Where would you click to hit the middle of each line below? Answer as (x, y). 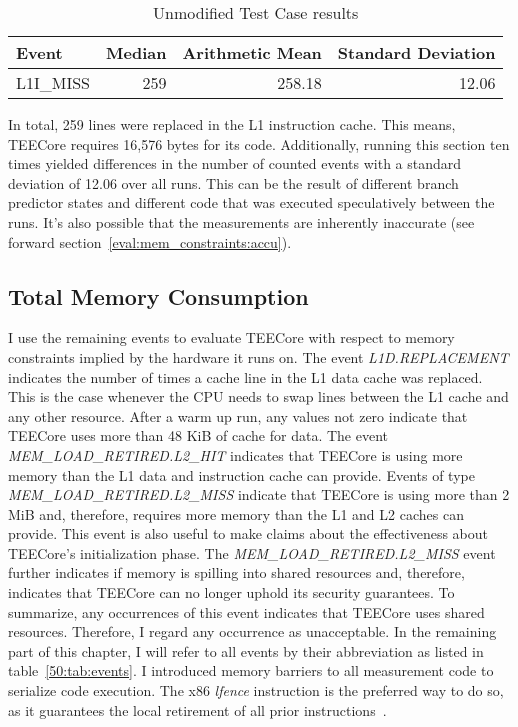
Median (136, 52)
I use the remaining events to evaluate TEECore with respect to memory (231, 337)
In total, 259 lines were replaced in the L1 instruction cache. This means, (232, 124)
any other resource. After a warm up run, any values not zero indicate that (238, 415)
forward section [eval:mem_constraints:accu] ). (150, 241)
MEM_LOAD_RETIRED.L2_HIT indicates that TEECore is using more (235, 454)
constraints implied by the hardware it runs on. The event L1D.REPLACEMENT (258, 356)
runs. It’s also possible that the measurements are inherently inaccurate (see (241, 221)
